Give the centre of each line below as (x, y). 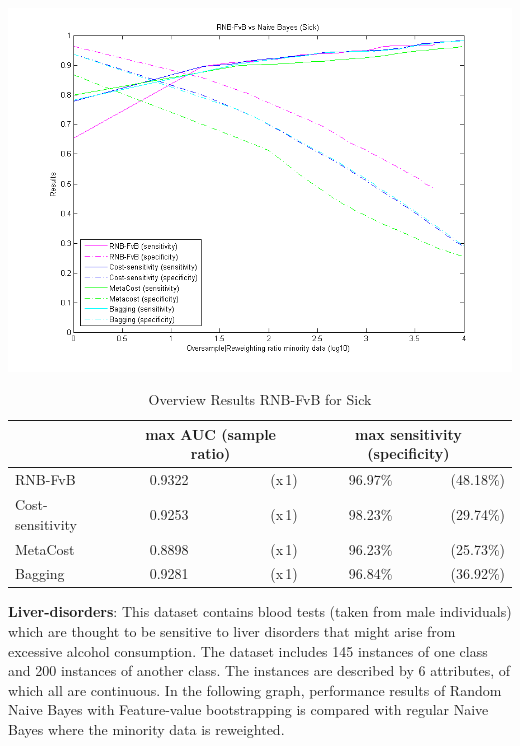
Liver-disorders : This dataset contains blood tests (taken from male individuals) (260, 611)
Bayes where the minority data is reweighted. (146, 729)
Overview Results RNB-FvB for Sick (260, 399)
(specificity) (408, 453)
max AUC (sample (210, 433)
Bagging (40, 573)
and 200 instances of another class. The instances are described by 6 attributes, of (259, 670)
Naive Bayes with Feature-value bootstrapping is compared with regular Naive (248, 709)
